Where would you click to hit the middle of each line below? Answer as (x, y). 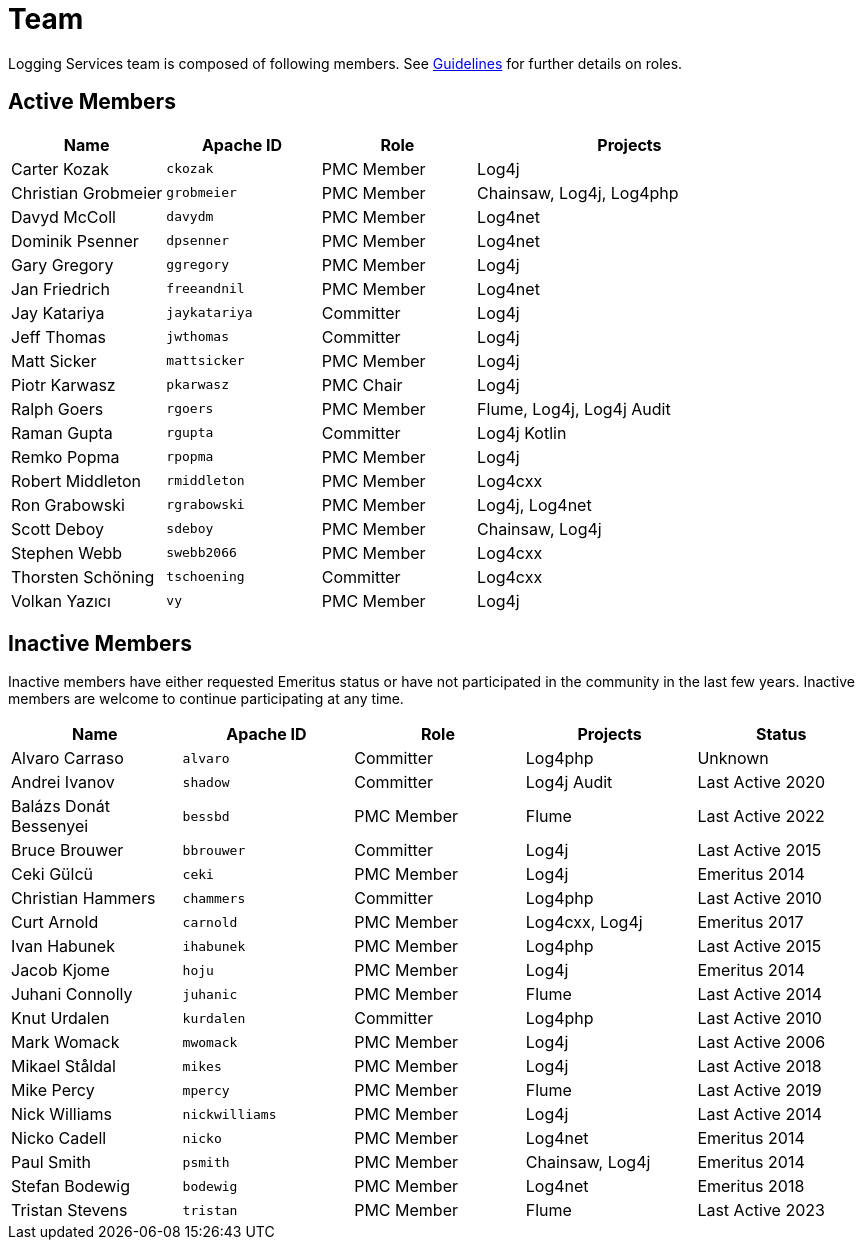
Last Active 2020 (761, 782)
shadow (206, 782)
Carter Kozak (60, 168)
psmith (206, 1162)
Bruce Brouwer (67, 850)
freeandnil (205, 289)
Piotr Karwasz (63, 384)
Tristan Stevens (69, 1210)
